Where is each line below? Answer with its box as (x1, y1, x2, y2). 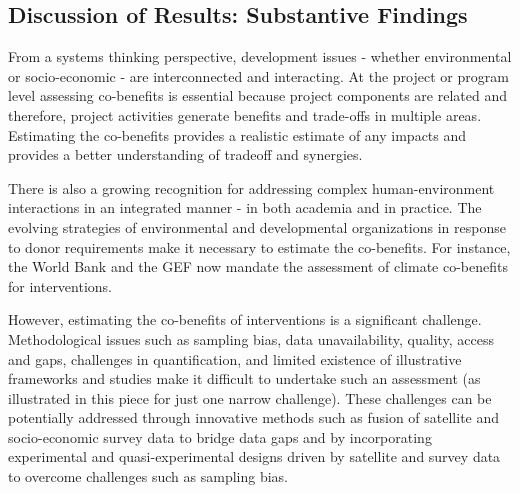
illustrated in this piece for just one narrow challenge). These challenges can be (8, 387, 492, 408)
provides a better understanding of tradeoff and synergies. (8, 144, 363, 165)
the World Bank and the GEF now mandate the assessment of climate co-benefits (8, 256, 509, 277)
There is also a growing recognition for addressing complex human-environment (8, 177, 495, 198)
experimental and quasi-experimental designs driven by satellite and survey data (8, 446, 501, 467)
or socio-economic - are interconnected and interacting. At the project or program (8, 65, 509, 86)
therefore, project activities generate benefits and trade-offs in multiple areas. (8, 104, 482, 125)
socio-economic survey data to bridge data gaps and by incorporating (8, 426, 432, 447)
